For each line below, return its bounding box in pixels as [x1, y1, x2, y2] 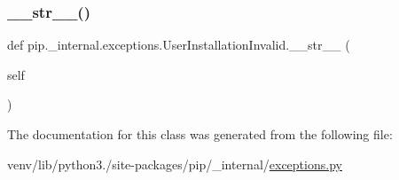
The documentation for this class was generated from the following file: [7, 125, 393, 143]
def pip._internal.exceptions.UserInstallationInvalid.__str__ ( [7, 35, 350, 54]
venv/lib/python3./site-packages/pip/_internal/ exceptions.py [7, 154, 342, 173]
